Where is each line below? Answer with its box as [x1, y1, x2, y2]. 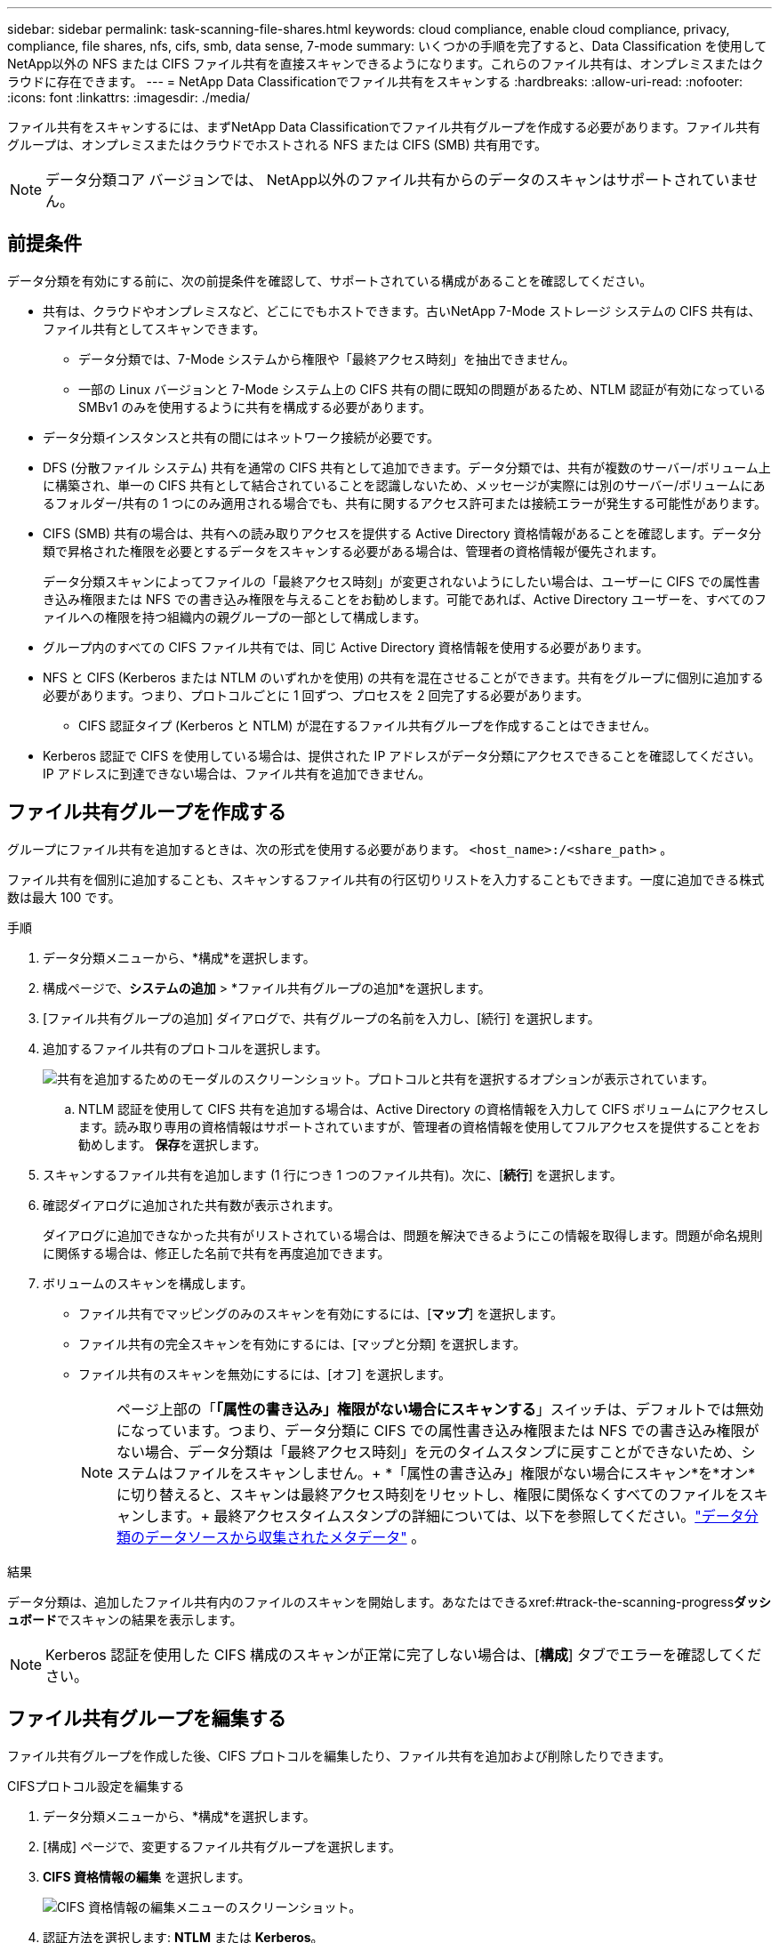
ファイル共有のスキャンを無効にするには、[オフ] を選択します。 [78, 1366, 451, 1382]
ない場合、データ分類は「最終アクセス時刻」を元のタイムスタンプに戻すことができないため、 [116, 1442, 742, 1461]
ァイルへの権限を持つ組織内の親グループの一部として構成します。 [43, 609, 427, 625]
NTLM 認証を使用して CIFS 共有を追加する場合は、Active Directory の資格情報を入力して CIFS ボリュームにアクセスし [78, 1100, 769, 1117]
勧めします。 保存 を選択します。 [78, 1136, 267, 1152]
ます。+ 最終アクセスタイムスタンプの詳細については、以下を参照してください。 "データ [159, 1506, 744, 1525]
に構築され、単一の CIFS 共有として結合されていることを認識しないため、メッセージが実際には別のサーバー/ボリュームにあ [43, 477, 766, 493]
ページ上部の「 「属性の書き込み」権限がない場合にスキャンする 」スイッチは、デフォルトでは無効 [116, 1399, 764, 1418]
